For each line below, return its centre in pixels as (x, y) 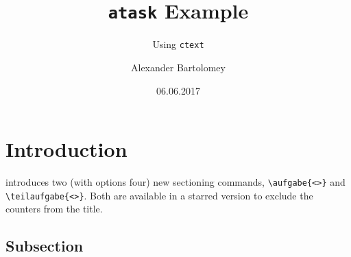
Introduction (66, 149)
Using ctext (178, 44)
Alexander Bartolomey (178, 67)
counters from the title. (54, 209)
